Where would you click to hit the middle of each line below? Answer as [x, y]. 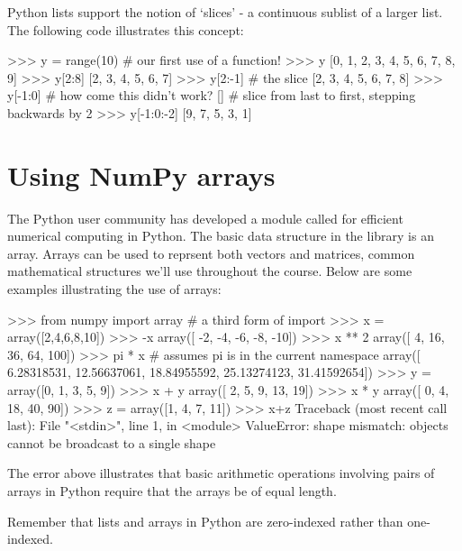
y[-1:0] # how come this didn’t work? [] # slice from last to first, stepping [212, 95]
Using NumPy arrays [141, 174]
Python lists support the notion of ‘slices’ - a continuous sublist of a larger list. [225, 12]
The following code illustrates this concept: [126, 29]
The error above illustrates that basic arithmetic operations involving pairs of [221, 473]
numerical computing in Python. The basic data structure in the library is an [221, 236]
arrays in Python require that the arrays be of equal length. [172, 491]
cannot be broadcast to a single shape [112, 442]
